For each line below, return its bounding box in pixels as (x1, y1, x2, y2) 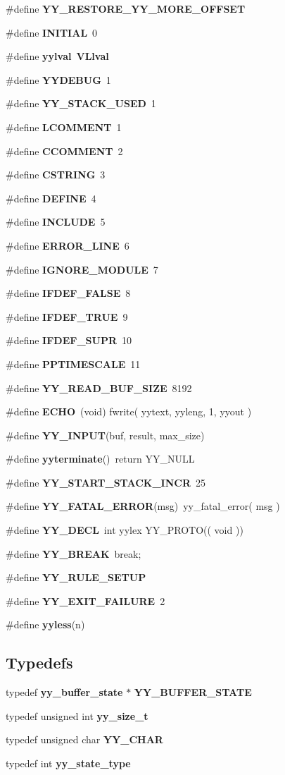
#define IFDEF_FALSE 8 (6, 286, 131, 300)
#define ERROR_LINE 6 (6, 238, 129, 252)
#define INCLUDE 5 (6, 214, 106, 229)
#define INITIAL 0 (6, 25, 98, 39)
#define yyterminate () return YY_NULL (6, 451, 195, 466)
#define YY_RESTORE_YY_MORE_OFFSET (6, 1, 246, 16)
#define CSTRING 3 (6, 167, 106, 182)
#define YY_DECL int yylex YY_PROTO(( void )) (6, 523, 243, 537)
